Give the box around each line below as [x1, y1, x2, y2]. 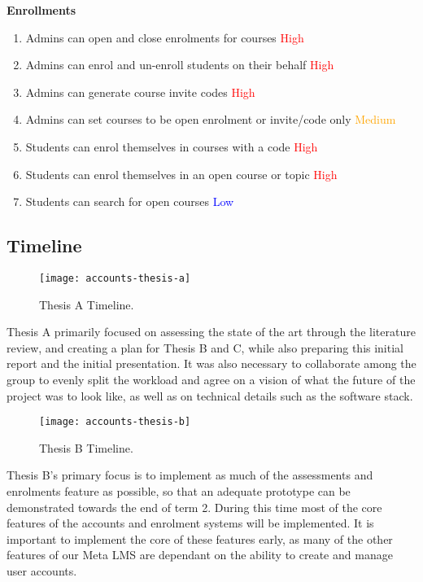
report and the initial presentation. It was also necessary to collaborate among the [7, 355, 416, 372]
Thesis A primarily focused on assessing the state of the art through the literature [7, 323, 416, 340]
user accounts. [7, 562, 77, 579]
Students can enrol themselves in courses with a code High [25, 138, 318, 155]
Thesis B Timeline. [39, 439, 133, 456]
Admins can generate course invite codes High [25, 83, 255, 100]
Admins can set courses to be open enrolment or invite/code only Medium [25, 111, 396, 128]
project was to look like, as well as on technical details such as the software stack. [7, 387, 413, 404]
